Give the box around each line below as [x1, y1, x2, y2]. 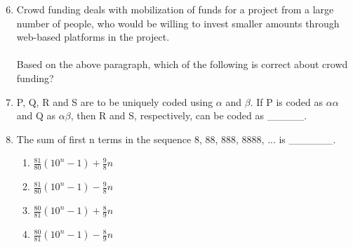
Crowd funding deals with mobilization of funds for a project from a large [16, 2, 334, 16]
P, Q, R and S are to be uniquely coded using [16, 94, 213, 109]
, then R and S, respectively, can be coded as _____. [70, 108, 307, 123]
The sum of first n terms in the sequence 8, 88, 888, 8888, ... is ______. [16, 131, 336, 146]
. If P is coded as [250, 94, 324, 109]
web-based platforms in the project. [16, 29, 170, 44]
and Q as [16, 108, 56, 123]
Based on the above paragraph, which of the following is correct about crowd [16, 57, 348, 72]
